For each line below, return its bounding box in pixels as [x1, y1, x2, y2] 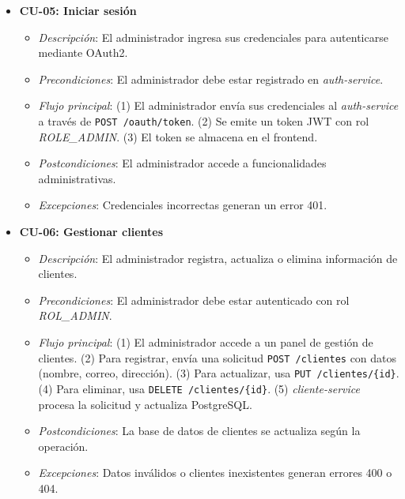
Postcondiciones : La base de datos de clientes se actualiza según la [38, 422, 361, 439]
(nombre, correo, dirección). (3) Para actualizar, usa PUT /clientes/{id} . [38, 365, 399, 381]
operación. [38, 437, 89, 454]
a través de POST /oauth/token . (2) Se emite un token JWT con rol [38, 112, 369, 129]
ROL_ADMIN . [38, 307, 112, 324]
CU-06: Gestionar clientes [19, 223, 163, 239]
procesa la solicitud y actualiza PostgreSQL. [38, 396, 252, 412]
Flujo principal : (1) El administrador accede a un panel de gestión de [38, 333, 373, 350]
